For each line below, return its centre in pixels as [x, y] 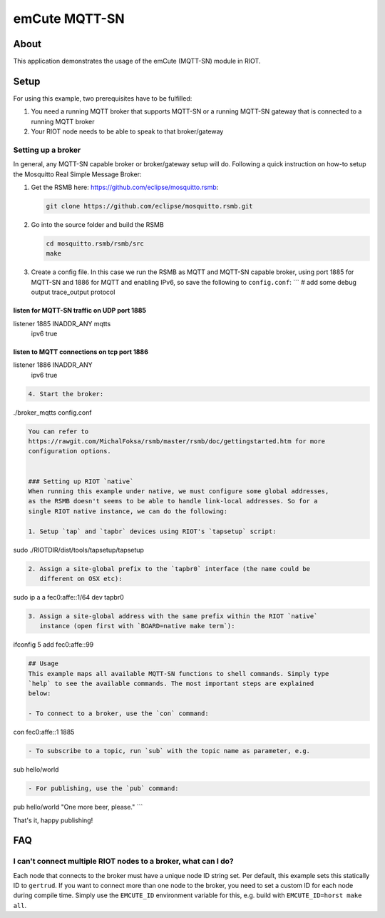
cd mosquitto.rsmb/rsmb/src [95, 244]
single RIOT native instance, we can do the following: [128, 511]
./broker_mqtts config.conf [52, 412]
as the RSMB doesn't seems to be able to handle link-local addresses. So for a [173, 501]
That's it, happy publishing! [53, 820]
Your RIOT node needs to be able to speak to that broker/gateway [127, 131]
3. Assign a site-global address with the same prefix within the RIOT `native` [173, 616]
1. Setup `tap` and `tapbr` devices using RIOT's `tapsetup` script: [152, 531]
